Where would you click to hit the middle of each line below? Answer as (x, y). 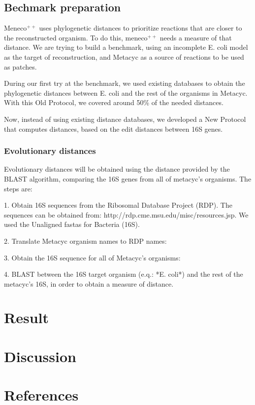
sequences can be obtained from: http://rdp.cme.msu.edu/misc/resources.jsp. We (126, 214)
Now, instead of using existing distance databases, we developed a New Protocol (125, 119)
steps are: (18, 188)
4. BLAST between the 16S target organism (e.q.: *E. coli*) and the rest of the (124, 274)
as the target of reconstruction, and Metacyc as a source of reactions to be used (124, 56)
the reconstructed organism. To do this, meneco (76, 37)
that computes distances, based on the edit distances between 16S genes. (113, 129)
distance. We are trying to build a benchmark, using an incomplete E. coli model (126, 47)
